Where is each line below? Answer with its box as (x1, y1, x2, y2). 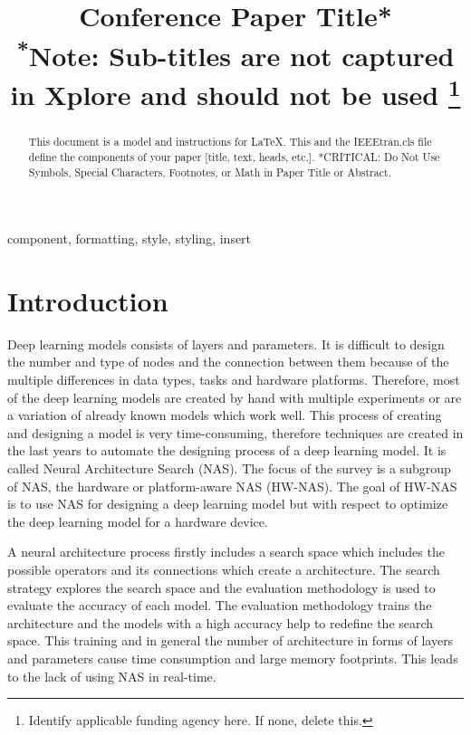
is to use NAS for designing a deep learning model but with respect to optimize (7, 494, 448, 513)
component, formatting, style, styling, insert (7, 229, 252, 248)
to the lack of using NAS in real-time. (7, 666, 216, 685)
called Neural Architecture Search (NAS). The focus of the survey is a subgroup (7, 459, 451, 478)
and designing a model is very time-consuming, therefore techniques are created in (7, 423, 464, 442)
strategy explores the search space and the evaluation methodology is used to (7, 577, 436, 597)
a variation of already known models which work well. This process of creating (7, 406, 442, 425)
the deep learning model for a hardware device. (7, 511, 268, 530)
